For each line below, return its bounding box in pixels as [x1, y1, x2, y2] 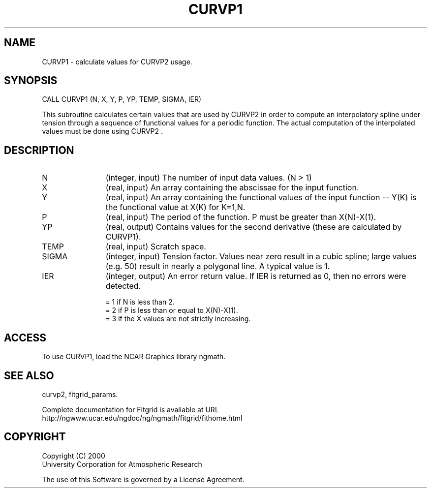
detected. [105, 281, 141, 291]
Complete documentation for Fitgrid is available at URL [42, 405, 219, 414]
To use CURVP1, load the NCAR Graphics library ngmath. [42, 352, 226, 361]
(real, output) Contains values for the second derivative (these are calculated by [105, 222, 402, 232]
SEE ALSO [4, 369, 54, 382]
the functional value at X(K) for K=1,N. [105, 202, 246, 213]
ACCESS [4, 331, 47, 344]
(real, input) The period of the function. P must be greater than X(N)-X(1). [105, 212, 376, 222]
